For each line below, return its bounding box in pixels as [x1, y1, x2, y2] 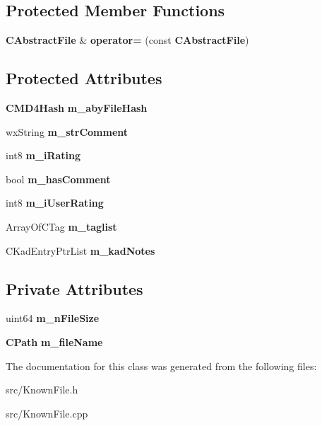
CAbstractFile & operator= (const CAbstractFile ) [6, 33, 249, 47]
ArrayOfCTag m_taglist [6, 219, 117, 234]
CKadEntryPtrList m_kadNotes [6, 243, 155, 258]
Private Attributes [6, 277, 143, 299]
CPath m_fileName [6, 334, 103, 349]
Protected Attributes [6, 67, 162, 89]
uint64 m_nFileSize [6, 311, 100, 326]
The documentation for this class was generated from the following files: [6, 358, 317, 373]
